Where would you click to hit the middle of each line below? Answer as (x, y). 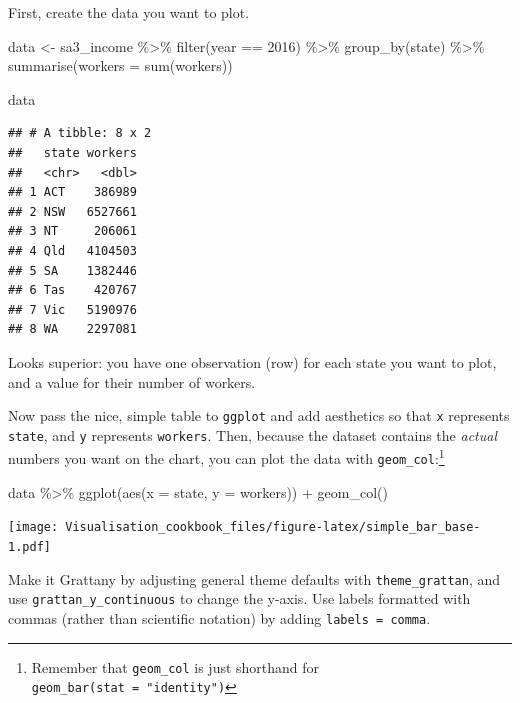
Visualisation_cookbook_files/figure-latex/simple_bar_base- (273, 527)
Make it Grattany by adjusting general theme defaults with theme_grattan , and (254, 578)
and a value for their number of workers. (132, 381)
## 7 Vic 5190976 (72, 309)
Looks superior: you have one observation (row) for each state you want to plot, (252, 361)
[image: (33, 527)
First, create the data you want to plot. (129, 12)
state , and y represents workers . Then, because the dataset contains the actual (252, 434)
